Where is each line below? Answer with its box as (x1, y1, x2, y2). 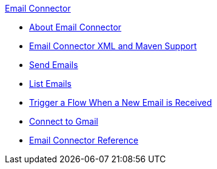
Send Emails (29, 60, 78, 70)
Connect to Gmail (29, 116, 98, 126)
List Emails (29, 78, 72, 89)
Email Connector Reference (29, 135, 139, 145)
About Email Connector (29, 22, 122, 32)
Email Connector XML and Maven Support (29, 41, 197, 51)
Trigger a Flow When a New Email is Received (29, 97, 212, 108)
